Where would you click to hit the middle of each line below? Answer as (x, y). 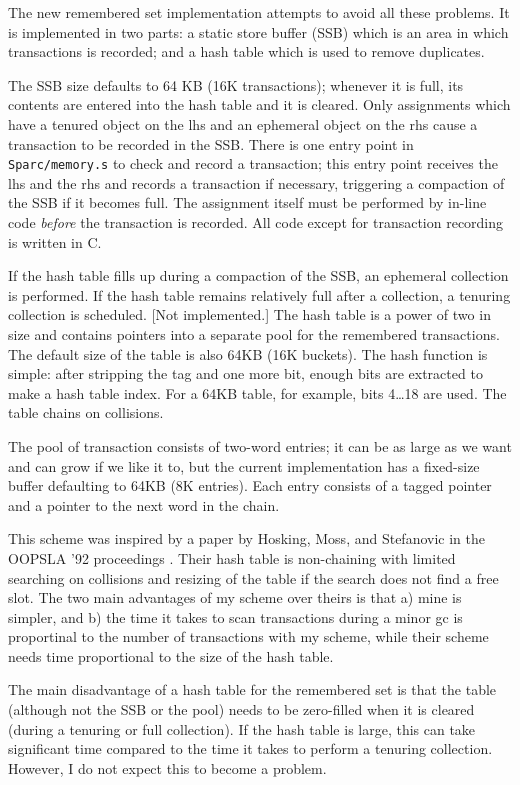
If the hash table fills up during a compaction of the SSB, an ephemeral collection (258, 275)
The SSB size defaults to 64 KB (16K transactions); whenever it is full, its (236, 84)
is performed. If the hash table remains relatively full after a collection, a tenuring (259, 294)
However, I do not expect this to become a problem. (167, 767)
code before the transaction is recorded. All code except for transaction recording (256, 222)
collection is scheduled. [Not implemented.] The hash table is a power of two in (249, 314)
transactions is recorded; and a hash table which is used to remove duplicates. (246, 51)
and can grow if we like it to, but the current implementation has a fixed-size (244, 465)
